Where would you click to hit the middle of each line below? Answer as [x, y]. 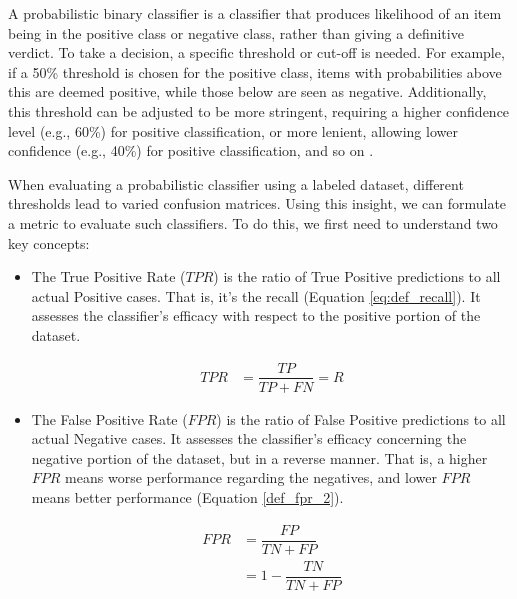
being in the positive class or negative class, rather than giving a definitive [236, 32]
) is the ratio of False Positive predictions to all [361, 418]
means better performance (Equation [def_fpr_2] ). [187, 496]
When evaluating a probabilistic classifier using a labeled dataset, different [236, 183]
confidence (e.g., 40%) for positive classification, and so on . [191, 150]
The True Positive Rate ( [108, 276]
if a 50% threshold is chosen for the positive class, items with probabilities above [255, 71]
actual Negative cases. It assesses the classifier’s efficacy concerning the [249, 438]
